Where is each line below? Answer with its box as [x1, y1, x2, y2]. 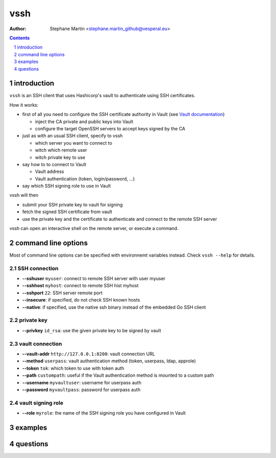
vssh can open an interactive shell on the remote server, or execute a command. [9, 225, 179, 232]
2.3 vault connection [9, 340, 62, 347]
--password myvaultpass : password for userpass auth [22, 386, 141, 393]
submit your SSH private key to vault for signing [22, 201, 123, 208]
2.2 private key [9, 317, 48, 324]
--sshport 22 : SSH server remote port [22, 289, 103, 296]
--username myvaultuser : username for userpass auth [22, 379, 142, 385]
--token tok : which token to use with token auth [22, 365, 125, 371]
